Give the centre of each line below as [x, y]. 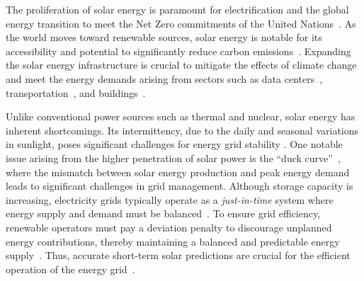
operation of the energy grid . [70, 269]
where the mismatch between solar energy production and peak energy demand [178, 172]
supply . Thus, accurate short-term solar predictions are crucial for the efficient [178, 255]
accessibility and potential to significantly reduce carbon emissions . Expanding [178, 51]
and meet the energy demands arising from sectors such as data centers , [164, 78]
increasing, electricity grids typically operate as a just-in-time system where [170, 199]
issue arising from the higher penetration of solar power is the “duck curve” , [173, 157]
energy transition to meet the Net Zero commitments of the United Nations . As [181, 23]
